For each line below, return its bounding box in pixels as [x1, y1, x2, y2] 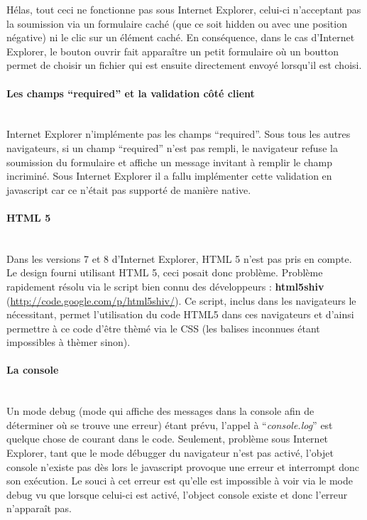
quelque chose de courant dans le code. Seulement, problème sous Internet [6, 431, 329, 446]
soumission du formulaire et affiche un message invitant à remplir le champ [6, 154, 333, 169]
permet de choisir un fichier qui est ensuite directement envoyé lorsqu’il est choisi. [6, 58, 362, 72]
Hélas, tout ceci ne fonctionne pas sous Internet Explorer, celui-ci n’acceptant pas [6, 2, 361, 16]
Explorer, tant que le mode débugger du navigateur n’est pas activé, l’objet [6, 445, 334, 460]
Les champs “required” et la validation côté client [6, 85, 255, 100]
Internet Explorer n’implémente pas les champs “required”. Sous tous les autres [6, 126, 351, 141]
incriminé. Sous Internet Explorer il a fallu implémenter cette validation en [6, 168, 332, 183]
